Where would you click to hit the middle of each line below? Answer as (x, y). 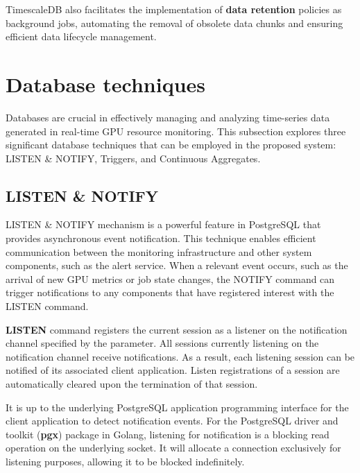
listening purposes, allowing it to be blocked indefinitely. (125, 461)
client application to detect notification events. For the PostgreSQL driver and (172, 421)
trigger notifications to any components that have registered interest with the (170, 292)
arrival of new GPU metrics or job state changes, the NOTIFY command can (170, 278)
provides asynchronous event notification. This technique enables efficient (161, 238)
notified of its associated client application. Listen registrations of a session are (173, 370)
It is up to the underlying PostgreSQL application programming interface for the (177, 407)
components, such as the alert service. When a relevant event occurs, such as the (177, 265)
